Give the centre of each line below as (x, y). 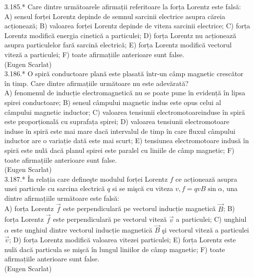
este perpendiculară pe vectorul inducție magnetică (139, 208)
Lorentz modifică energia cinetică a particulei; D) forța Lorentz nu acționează (120, 35)
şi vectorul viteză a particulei (205, 230)
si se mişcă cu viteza (143, 188)
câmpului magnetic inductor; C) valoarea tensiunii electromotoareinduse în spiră (125, 112)
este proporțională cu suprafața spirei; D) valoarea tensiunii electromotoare (117, 121)
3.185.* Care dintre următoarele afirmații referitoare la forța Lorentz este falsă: (123, 6)
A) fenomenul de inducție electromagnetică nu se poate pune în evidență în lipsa (125, 93)
